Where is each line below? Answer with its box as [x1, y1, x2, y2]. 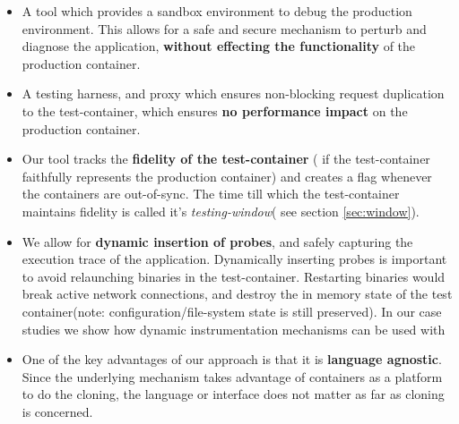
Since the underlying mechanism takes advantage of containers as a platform [22, 367, 443, 386]
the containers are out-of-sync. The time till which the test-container [22, 184, 400, 203]
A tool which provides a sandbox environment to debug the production [22, 2, 412, 20]
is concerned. [22, 402, 93, 420]
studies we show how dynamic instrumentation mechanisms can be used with [22, 319, 446, 338]
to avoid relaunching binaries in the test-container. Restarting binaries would [22, 267, 446, 285]
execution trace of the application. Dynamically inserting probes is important [22, 250, 447, 268]
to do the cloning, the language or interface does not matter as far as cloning [22, 385, 445, 403]
